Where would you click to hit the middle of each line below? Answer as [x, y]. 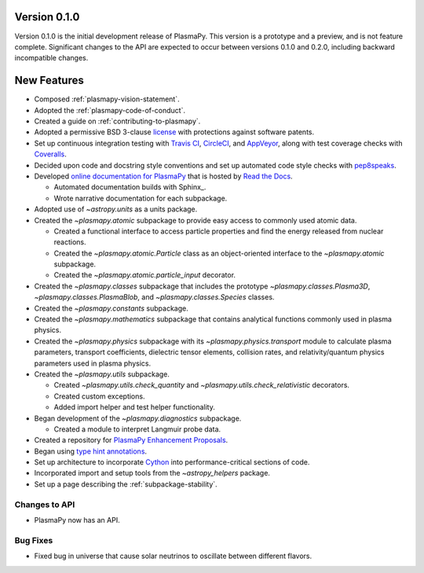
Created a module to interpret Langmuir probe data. [137, 429]
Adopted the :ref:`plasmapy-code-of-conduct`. [110, 110]
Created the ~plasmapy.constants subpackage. [111, 308]
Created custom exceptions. [99, 396]
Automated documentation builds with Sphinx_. [130, 187]
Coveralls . [50, 154]
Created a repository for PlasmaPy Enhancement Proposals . [131, 440]
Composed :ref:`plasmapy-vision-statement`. [107, 99]
